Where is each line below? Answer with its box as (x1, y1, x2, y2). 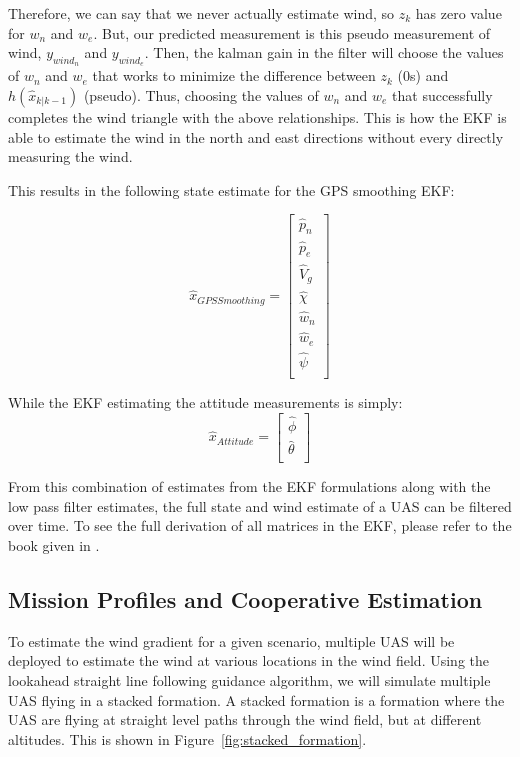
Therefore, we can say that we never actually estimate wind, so (8, 3, 395, 23)
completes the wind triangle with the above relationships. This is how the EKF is (8, 106, 507, 127)
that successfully (392, 84, 493, 105)
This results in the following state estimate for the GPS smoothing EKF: (8, 179, 455, 200)
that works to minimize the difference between (92, 65, 376, 86)
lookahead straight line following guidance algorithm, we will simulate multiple (8, 670, 491, 690)
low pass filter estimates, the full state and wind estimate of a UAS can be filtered (8, 495, 512, 516)
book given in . (8, 535, 100, 556)
